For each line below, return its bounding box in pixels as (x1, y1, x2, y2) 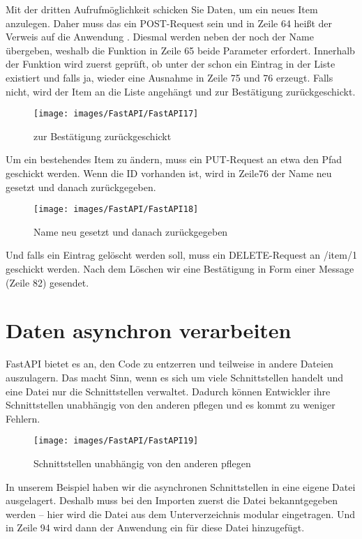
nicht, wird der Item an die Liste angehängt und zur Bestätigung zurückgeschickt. (6, 84, 356, 98)
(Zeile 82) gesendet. (6, 275, 89, 289)
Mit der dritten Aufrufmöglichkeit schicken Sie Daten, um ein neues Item (6, 2, 318, 16)
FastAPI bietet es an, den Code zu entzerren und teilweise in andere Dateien (6, 356, 333, 371)
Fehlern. (6, 411, 40, 425)
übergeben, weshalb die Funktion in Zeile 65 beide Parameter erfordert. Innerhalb (6, 43, 355, 57)
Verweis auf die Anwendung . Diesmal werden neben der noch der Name (6, 29, 314, 44)
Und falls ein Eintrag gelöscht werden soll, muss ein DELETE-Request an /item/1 (6, 248, 357, 262)
